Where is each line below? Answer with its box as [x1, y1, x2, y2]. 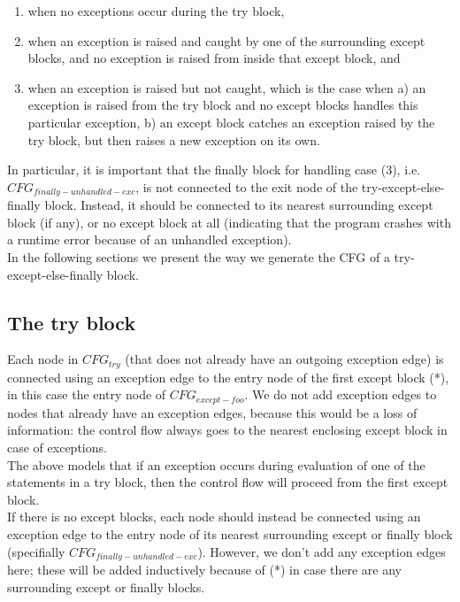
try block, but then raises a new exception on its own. [27, 130, 320, 149]
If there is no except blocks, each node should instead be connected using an [7, 507, 421, 526]
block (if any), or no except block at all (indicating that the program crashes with [7, 212, 451, 231]
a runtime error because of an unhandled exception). [7, 230, 292, 249]
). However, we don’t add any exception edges [197, 542, 446, 560]
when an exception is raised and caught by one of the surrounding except [27, 31, 425, 50]
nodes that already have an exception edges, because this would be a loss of [7, 403, 418, 421]
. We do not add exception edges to [244, 385, 437, 404]
